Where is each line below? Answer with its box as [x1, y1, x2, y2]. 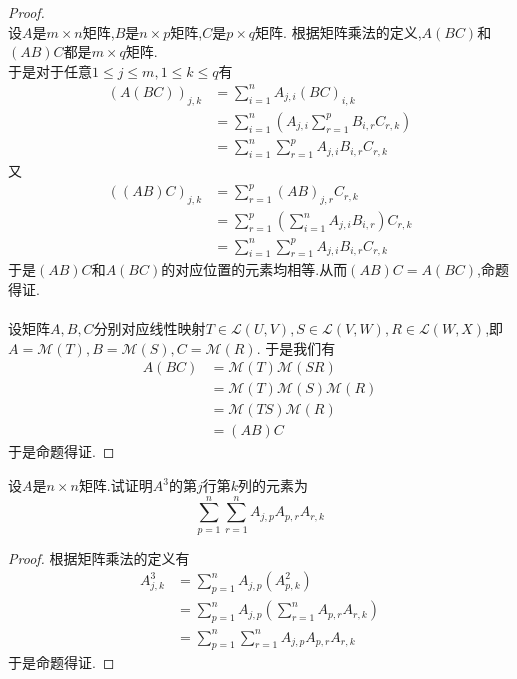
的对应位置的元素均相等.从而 [161, 259, 348, 280]
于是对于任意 [8, 60, 92, 81]
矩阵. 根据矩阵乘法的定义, [255, 21, 422, 42]
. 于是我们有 [256, 337, 336, 358]
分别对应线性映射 [93, 318, 206, 339]
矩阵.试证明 [78, 475, 153, 496]
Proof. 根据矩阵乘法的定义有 [8, 547, 190, 568]
